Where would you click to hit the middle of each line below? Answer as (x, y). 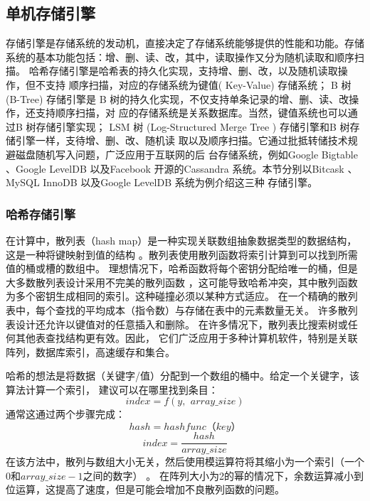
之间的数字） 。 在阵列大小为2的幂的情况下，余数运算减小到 (223, 475)
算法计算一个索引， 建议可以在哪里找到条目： (112, 389)
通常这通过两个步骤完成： (65, 414)
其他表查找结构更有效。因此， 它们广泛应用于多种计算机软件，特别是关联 (186, 338)
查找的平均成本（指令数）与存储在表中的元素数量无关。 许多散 (201, 309)
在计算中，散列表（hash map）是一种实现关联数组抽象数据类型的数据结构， (181, 240)
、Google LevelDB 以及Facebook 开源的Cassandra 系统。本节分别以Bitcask (175, 168)
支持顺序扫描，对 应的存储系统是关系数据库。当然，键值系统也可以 (191, 113)
